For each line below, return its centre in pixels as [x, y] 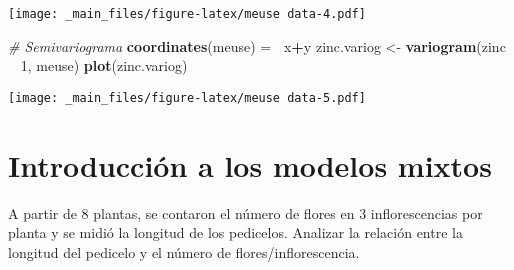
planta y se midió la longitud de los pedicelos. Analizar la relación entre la [235, 232]
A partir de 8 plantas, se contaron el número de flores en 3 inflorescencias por [245, 212]
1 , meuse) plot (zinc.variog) [104, 65]
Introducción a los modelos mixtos [250, 164]
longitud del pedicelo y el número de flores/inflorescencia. [184, 251]
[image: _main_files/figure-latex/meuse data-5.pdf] [187, 97]
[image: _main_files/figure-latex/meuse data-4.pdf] [187, 14]
